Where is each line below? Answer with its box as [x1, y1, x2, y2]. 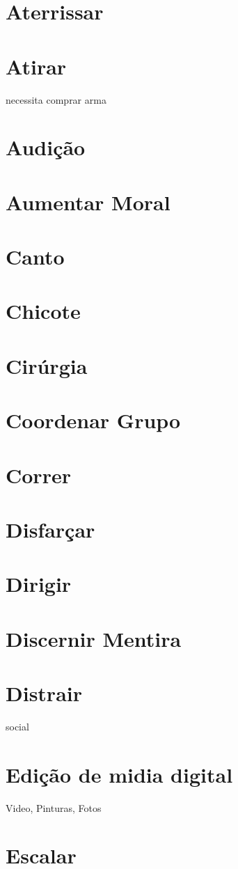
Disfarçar [6, 515, 95, 543]
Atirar [6, 52, 67, 80]
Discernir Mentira [6, 624, 182, 652]
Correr [6, 460, 71, 489]
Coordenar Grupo [6, 406, 181, 434]
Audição [6, 133, 86, 162]
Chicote [6, 297, 81, 325]
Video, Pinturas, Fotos [6, 800, 102, 815]
